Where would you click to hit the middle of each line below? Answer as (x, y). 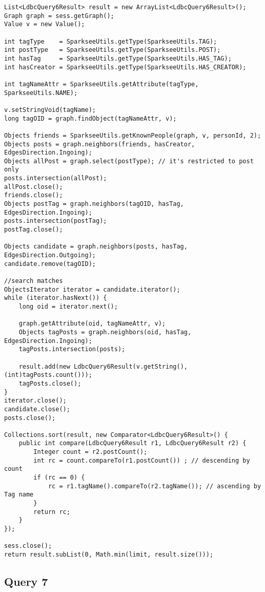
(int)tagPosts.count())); (48, 375)
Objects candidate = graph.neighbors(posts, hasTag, (96, 247)
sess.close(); (28, 546)
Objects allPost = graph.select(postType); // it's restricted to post (129, 161)
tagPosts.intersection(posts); (72, 349)
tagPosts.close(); (50, 383)
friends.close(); (34, 195)
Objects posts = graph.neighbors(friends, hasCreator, (100, 144)
